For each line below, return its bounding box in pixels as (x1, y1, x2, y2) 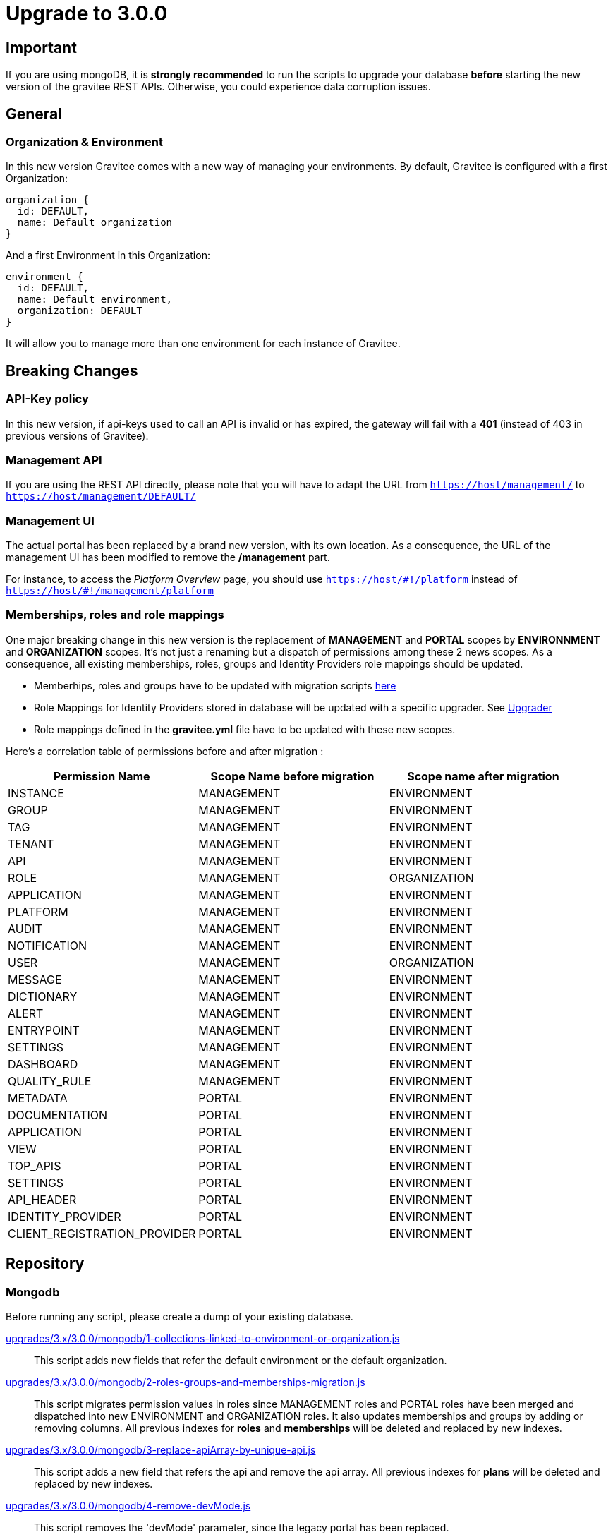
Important (6, 38, 77, 56)
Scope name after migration (407, 768, 559, 783)
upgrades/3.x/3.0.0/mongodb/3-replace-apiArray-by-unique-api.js (6, 1444, 316, 1457)
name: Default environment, (17, 294, 173, 306)
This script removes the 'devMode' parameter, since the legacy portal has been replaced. (34, 1521, 449, 1534)
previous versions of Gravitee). (6, 429, 149, 442)
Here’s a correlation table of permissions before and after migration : (6, 745, 324, 757)
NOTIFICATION (8, 938, 87, 953)
